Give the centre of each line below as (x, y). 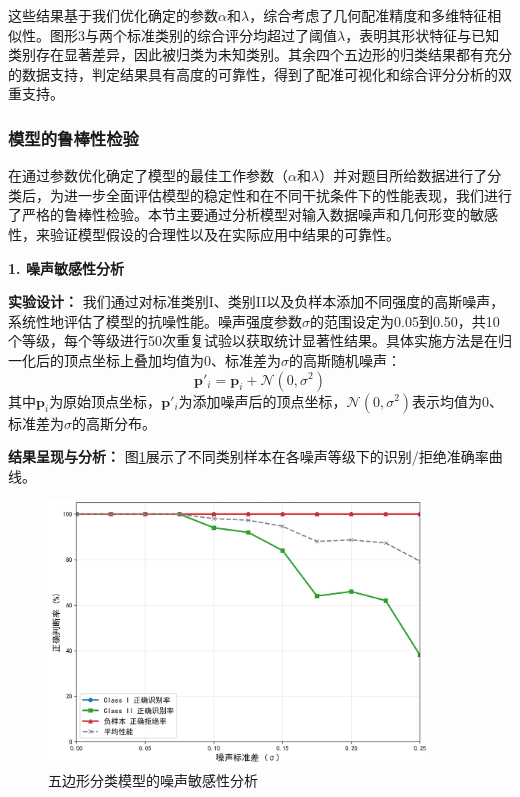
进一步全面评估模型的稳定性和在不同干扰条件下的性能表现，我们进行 (287, 194)
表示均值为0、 (458, 400)
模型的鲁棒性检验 (73, 137)
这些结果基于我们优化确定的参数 (113, 15)
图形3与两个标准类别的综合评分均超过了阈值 (193, 34)
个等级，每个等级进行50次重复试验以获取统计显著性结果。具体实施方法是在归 (260, 340)
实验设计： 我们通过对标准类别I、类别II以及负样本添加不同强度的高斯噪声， (256, 301)
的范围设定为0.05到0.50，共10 (405, 320)
